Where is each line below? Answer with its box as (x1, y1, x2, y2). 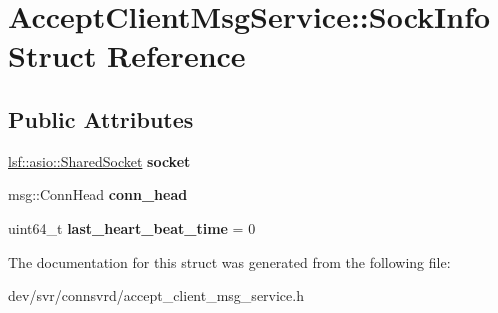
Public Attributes (8, 103, 194, 134)
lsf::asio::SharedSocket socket (8, 150, 191, 171)
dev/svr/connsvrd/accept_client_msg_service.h (8, 285, 304, 306)
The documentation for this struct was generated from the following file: (8, 251, 451, 272)
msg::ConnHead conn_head (8, 184, 188, 205)
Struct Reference (8, 35, 246, 76)
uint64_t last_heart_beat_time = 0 (8, 217, 256, 238)
